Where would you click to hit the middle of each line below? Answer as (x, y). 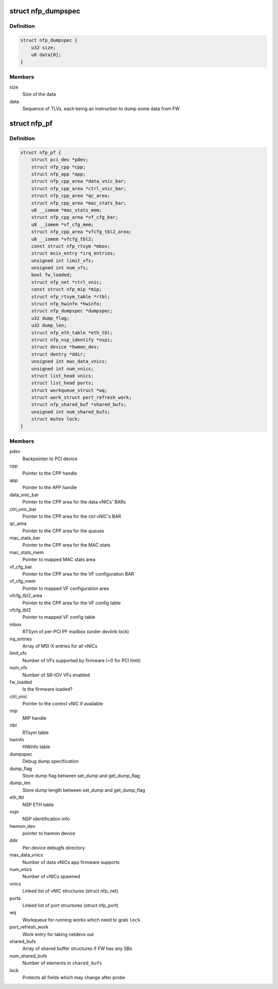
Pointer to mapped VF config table (59, 617)
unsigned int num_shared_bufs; (71, 412)
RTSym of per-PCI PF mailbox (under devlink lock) (76, 632)
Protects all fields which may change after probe (74, 977)
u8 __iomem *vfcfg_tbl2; (63, 239)
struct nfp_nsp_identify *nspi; (72, 340)
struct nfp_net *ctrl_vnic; (67, 282)
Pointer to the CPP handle (50, 473)
